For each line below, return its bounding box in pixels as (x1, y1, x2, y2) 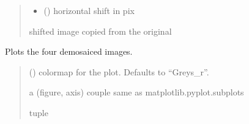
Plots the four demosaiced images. (5, 45, 133, 58)
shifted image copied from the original (29, 24, 172, 37)
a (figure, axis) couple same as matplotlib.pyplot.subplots (29, 86, 244, 98)
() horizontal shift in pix (43, 4, 135, 16)
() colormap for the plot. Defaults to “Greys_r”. (29, 65, 209, 78)
